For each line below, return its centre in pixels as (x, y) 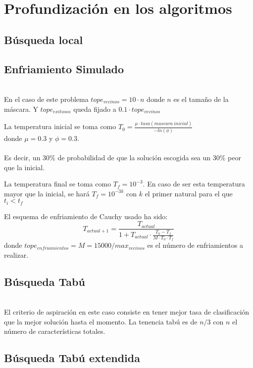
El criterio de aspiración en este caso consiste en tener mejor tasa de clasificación (127, 312)
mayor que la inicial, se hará (47, 193)
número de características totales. (55, 331)
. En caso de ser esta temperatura (194, 184)
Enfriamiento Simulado (64, 69)
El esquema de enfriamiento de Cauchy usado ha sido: (86, 216)
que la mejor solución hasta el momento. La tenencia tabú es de (101, 321)
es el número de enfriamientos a (195, 245)
